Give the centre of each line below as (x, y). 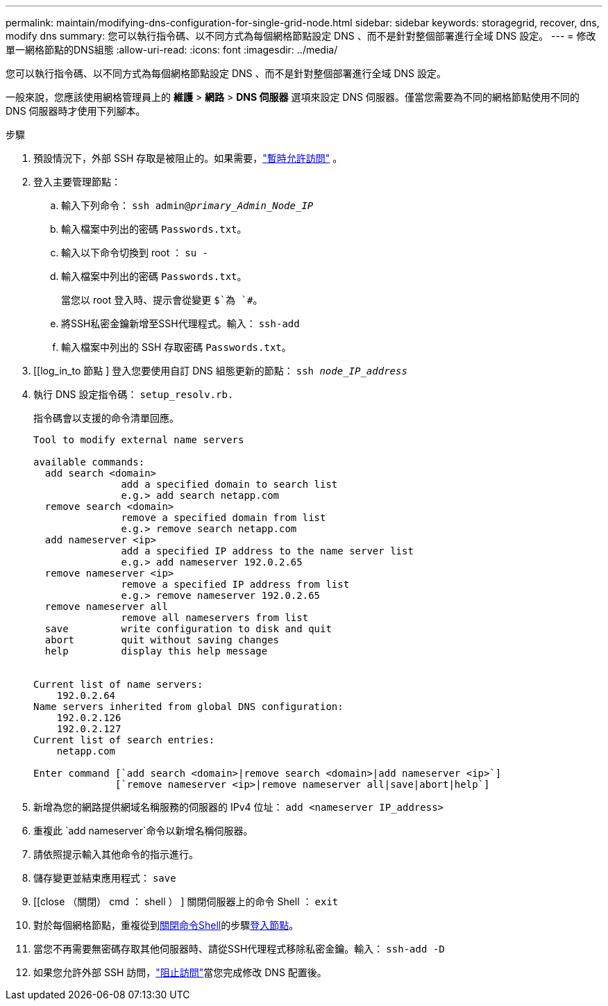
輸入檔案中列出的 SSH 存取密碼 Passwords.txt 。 (176, 347)
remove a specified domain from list (223, 518)
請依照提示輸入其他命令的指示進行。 (116, 854)
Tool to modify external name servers (139, 440)
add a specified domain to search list (229, 484)
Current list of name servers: (118, 684)
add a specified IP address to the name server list (267, 551)
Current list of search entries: (124, 740)
